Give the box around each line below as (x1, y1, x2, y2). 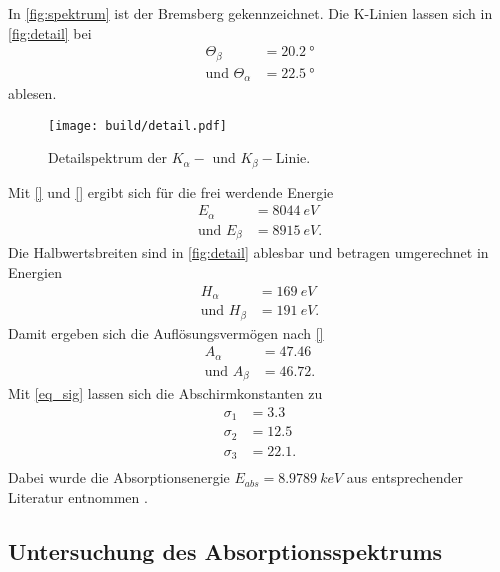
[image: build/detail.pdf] (48, 118, 227, 133)
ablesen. (8, 83, 57, 104)
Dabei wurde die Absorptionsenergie (8, 467, 230, 488)
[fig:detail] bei (8, 22, 92, 43)
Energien (8, 262, 62, 283)
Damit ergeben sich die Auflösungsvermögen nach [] (8, 322, 324, 343)
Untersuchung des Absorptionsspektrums (8, 535, 443, 566)
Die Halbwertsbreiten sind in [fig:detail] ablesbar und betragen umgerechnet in (8, 242, 489, 263)
